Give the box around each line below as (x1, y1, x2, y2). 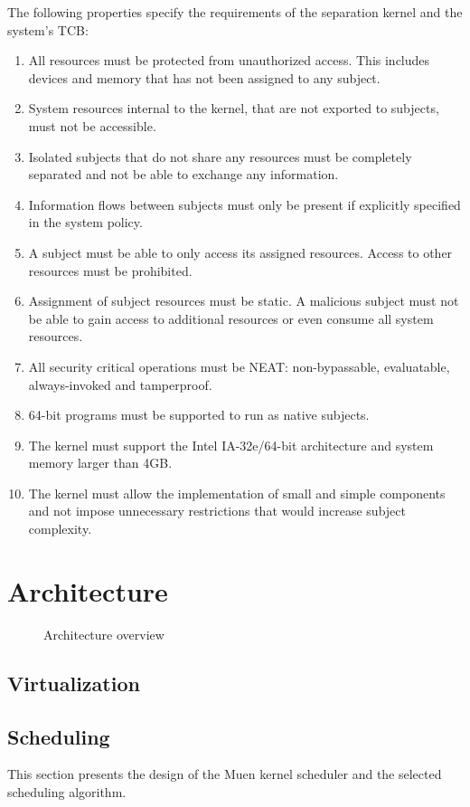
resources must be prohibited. (28, 261, 193, 280)
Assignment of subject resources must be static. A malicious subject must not (28, 291, 459, 310)
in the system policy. (28, 213, 143, 232)
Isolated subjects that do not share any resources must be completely (28, 147, 412, 166)
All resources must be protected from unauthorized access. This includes (28, 51, 430, 70)
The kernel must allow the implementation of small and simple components (28, 483, 446, 502)
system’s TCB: (7, 20, 89, 39)
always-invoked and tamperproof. (28, 375, 212, 394)
